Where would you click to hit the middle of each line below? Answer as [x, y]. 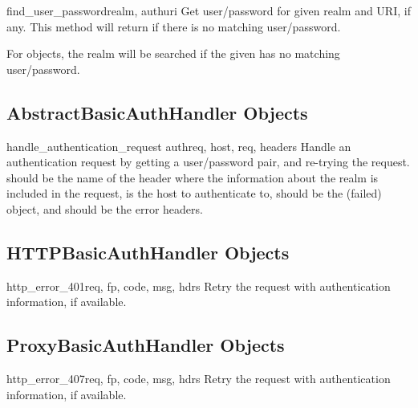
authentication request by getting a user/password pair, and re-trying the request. [208, 162]
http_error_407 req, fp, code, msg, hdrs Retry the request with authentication [199, 379]
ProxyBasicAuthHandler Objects [146, 345]
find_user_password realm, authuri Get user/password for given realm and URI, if [209, 10]
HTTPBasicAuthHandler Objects [148, 252]
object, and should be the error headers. [105, 208]
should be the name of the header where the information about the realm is [193, 177]
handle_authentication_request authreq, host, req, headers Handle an [179, 146]
